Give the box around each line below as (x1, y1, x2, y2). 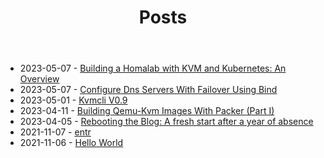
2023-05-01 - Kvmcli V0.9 (19, 94, 128, 106)
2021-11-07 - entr (19, 126, 92, 138)
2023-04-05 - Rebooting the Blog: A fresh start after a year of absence (19, 116, 314, 128)
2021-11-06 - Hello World (19, 137, 124, 149)
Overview (19, 73, 60, 85)
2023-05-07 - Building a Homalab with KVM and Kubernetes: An (19, 62, 287, 75)
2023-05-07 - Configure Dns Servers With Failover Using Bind (19, 84, 278, 96)
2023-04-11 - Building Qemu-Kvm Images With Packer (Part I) (19, 105, 275, 117)
